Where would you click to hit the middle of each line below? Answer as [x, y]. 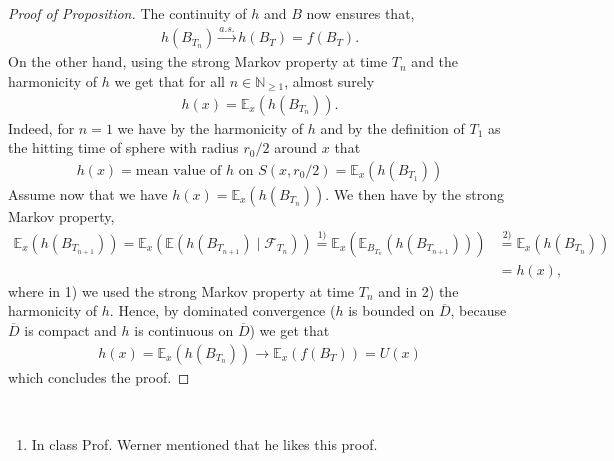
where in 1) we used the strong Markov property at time [181, 290]
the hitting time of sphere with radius [123, 147]
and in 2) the [418, 290]
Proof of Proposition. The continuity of [127, 13]
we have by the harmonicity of [210, 127]
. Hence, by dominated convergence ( [222, 310]
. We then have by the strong [414, 193]
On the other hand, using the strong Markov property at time [198, 61]
